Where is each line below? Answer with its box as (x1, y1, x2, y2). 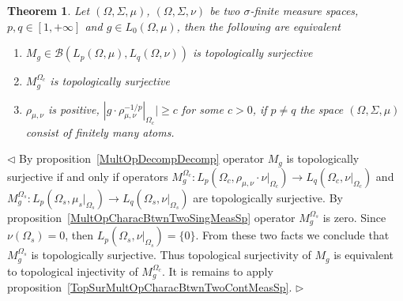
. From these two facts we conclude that (195, 227, 390, 243)
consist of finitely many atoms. (25, 123, 175, 140)
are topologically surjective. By (193, 189, 343, 205)
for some (181, 100, 224, 117)
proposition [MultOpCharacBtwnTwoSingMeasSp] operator (7, 209, 296, 225)
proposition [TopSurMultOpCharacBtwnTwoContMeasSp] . (7, 279, 292, 295)
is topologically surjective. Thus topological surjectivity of (31, 246, 311, 263)
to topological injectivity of (7, 262, 138, 279)
